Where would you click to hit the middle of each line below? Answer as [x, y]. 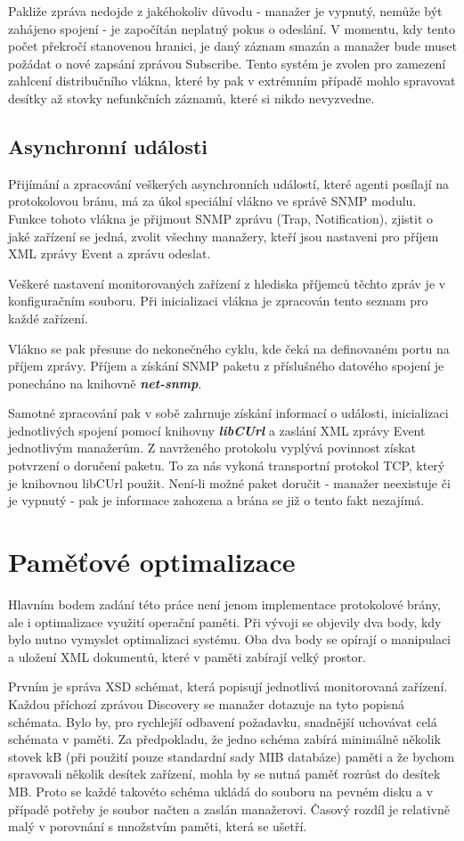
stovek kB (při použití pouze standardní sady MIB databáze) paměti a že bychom [232, 756]
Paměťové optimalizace [152, 562]
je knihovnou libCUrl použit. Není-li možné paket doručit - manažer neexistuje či [229, 482]
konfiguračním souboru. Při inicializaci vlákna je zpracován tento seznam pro [218, 301]
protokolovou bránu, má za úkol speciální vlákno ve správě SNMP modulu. [212, 201]
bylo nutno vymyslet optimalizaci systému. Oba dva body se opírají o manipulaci [229, 639]
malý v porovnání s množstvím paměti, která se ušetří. [158, 826]
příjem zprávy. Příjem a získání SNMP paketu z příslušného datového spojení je [226, 366]
